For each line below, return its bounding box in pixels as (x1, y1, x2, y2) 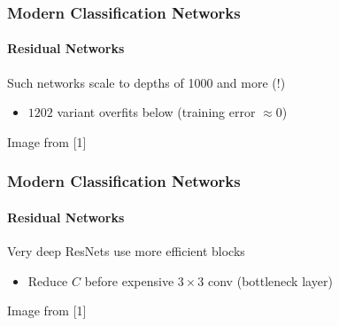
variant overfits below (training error (57, 103, 256, 121)
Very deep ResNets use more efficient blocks (7, 242, 245, 260)
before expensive (84, 271, 174, 290)
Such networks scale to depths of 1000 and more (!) (7, 73, 286, 91)
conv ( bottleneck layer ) (208, 271, 333, 290)
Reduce (27, 271, 68, 290)
